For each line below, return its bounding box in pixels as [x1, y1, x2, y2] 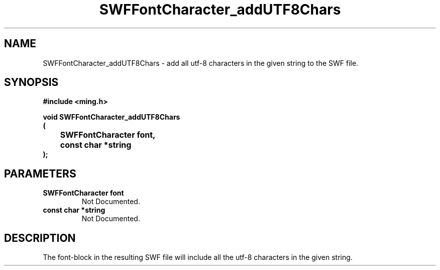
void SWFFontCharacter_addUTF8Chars [43, 113, 180, 122]
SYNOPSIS [4, 76, 59, 89]
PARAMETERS [4, 167, 76, 180]
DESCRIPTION [4, 231, 76, 244]
